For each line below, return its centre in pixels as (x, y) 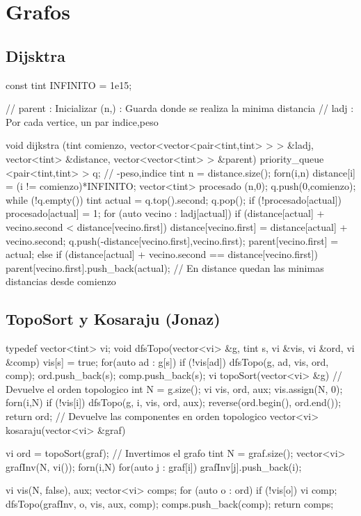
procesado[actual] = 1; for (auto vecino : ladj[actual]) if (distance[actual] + (165, 213)
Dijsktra (35, 55)
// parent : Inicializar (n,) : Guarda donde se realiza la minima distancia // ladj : (180, 108)
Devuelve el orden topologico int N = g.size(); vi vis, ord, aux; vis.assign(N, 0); (174, 388)
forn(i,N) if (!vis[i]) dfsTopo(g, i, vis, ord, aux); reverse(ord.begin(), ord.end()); (174, 402)
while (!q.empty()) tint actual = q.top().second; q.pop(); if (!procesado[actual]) (174, 199)
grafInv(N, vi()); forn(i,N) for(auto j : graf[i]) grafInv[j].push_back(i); (154, 466)
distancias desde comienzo (61, 281)
